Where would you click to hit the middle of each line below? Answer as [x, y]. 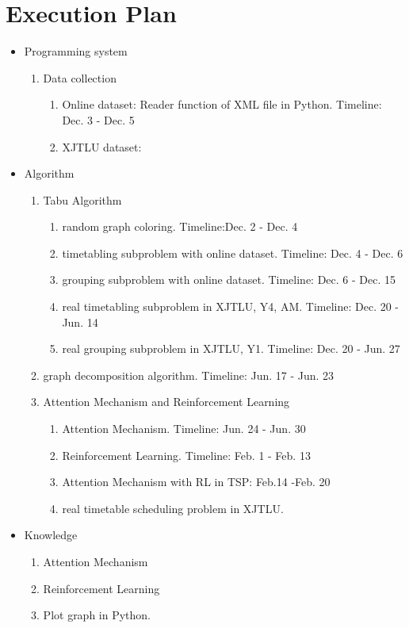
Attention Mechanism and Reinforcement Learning [166, 402]
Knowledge [51, 535]
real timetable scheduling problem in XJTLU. [173, 508]
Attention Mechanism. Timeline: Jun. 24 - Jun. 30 [184, 429]
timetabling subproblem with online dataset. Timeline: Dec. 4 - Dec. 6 [233, 253]
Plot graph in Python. [97, 615]
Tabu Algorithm [82, 199]
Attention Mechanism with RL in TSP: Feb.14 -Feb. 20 [196, 482]
